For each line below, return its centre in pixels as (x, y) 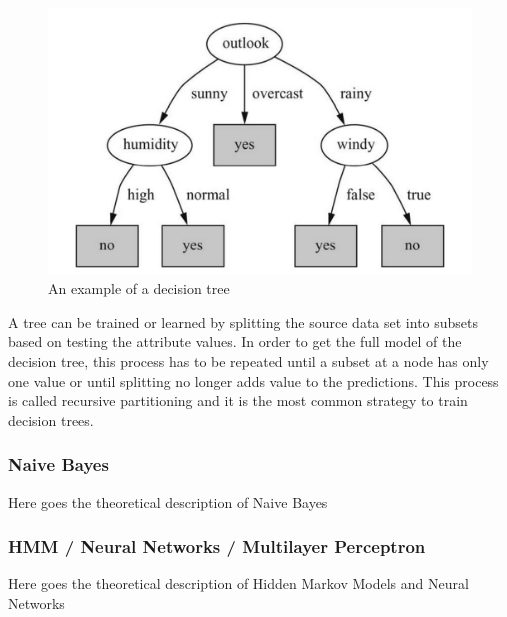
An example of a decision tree (139, 288)
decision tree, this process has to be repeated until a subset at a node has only (248, 361)
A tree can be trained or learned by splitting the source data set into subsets (243, 321)
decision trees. (51, 419)
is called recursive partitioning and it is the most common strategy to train (238, 400)
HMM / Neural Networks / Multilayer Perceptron (217, 546)
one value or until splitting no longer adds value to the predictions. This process (253, 380)
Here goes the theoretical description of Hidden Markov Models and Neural (238, 583)
